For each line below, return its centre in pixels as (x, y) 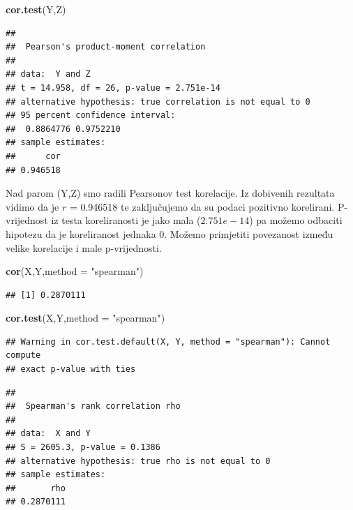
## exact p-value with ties (71, 369)
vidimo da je (32, 206)
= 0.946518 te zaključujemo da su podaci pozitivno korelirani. (202, 206)
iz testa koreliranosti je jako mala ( (126, 220)
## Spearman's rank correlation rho (93, 406)
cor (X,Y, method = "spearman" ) (75, 271)
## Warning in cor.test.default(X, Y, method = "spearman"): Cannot (168, 342)
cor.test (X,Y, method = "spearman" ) (85, 318)
